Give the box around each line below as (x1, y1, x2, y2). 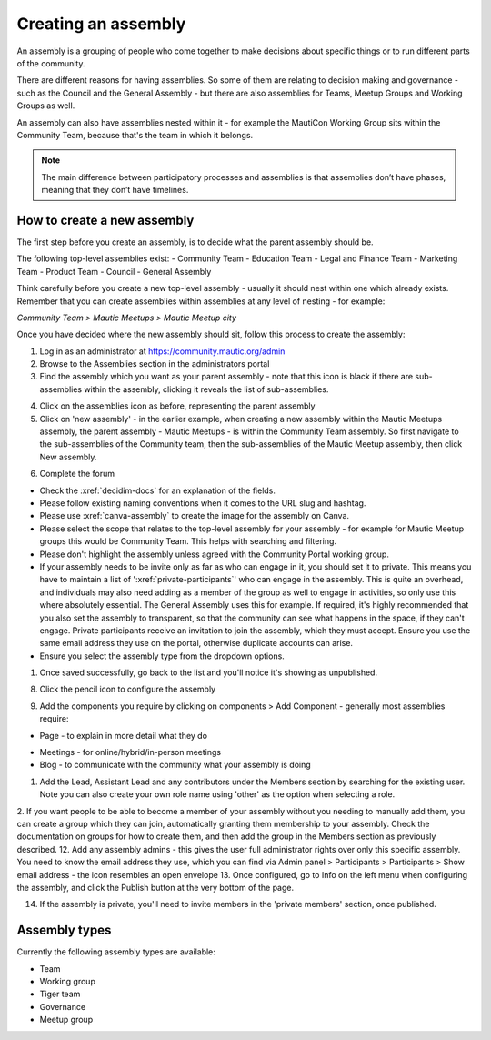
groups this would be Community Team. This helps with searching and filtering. (39, 536, 336, 547)
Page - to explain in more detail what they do (39, 730, 208, 741)
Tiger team (39, 988, 81, 1000)
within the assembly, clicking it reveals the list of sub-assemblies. (83, 383, 329, 395)
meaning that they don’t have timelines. (41, 185, 189, 196)
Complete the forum (39, 469, 115, 480)
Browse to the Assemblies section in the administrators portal (39, 358, 270, 369)
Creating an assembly (16, 14, 186, 34)
